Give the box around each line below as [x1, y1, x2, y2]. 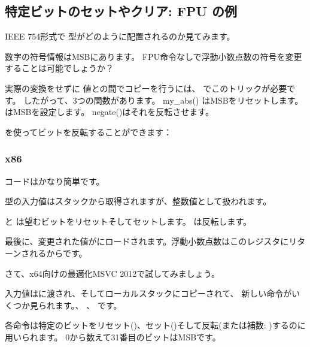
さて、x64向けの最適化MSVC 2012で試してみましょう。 [5, 267, 220, 279]
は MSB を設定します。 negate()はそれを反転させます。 [5, 105, 214, 118]
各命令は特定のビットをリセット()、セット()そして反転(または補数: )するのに [5, 319, 306, 331]
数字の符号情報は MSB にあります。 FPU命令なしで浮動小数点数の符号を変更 [5, 50, 302, 62]
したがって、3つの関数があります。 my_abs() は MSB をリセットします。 [23, 93, 303, 106]
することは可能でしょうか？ [5, 62, 114, 74]
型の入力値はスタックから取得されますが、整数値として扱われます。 [5, 195, 272, 207]
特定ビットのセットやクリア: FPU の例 [5, 2, 238, 20]
